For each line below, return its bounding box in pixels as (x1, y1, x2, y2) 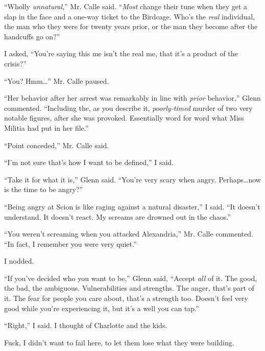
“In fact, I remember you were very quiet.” (4, 238, 137, 249)
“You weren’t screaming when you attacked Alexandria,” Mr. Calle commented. (4, 228, 253, 239)
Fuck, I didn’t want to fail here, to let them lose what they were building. (4, 337, 234, 347)
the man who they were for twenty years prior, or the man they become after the (4, 21, 258, 32)
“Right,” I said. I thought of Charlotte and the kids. (4, 320, 167, 331)
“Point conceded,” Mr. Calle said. (4, 139, 109, 150)
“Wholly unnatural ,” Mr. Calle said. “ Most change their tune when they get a (4, 1, 248, 11)
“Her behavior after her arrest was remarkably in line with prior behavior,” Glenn (4, 92, 261, 103)
